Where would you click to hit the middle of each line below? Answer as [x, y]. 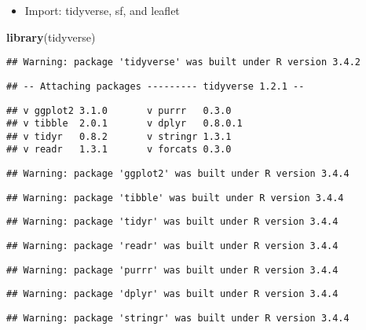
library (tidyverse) [51, 37]
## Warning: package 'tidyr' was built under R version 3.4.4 [172, 222]
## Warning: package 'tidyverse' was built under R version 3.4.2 [184, 62]
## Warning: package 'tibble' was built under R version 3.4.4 [175, 198]
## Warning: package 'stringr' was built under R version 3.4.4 [178, 319]
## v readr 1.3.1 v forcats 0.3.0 [119, 150]
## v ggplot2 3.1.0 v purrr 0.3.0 [119, 110]
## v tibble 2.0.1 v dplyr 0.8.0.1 [124, 124]
